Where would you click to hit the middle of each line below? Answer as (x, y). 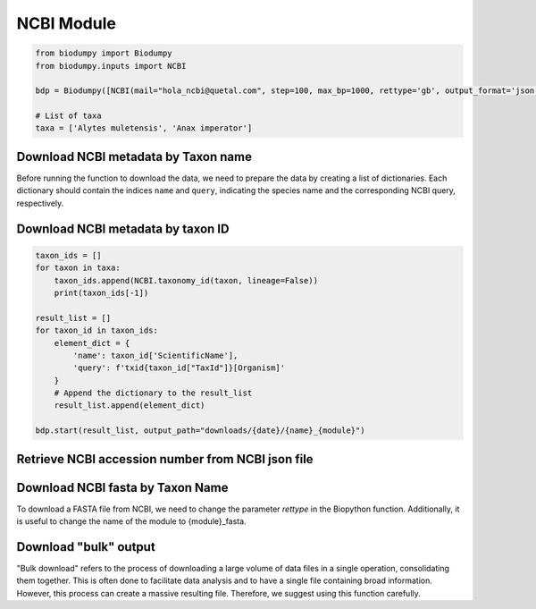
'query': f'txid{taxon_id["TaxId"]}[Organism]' (179, 368)
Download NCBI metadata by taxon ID (123, 228)
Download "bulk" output (86, 547)
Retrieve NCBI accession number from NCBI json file (165, 459)
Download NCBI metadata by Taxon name (134, 156)
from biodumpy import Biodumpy (104, 53)
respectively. (40, 203)
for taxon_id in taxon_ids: (96, 330)
